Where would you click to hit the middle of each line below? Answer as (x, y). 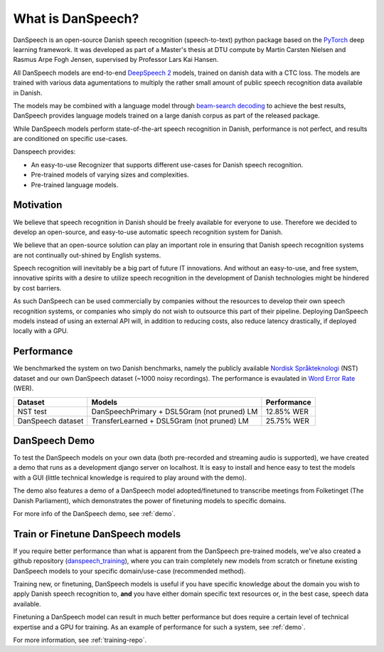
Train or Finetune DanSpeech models (97, 534)
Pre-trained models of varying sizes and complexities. (110, 175)
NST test (32, 411)
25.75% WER (287, 421)
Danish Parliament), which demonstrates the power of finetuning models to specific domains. (150, 500)
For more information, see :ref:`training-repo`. (80, 640)
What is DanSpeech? (76, 19)
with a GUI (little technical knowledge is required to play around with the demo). (130, 478)
